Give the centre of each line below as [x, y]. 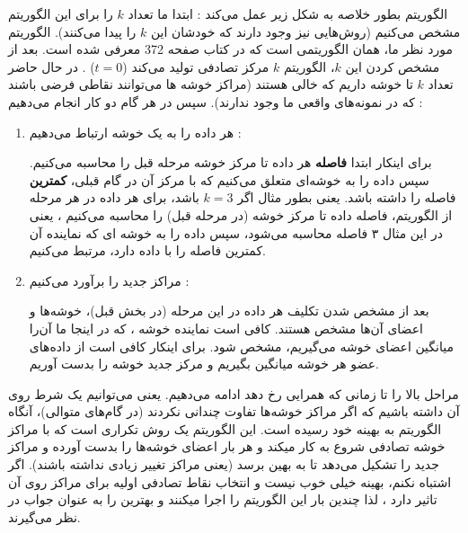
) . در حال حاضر [52, 66]
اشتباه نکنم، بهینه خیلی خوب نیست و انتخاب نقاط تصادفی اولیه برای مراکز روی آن [230, 481]
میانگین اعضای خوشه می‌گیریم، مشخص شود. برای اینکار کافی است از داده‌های [241, 346]
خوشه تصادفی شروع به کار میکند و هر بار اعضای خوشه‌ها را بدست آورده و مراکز [227, 446]
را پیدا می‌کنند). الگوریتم [72, 31]
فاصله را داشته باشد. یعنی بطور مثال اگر [347, 197]
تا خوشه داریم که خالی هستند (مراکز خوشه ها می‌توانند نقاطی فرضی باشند [211, 84]
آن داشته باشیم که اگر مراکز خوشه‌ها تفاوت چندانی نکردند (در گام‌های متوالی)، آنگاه [234, 411]
